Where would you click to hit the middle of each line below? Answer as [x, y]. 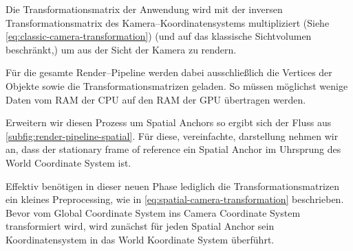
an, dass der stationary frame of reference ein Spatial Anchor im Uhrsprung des [173, 149]
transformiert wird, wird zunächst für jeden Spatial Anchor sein [140, 226]
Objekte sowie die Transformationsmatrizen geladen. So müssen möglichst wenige [177, 85]
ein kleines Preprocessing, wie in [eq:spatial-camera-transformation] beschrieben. [175, 199]
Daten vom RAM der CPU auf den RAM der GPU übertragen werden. [156, 99]
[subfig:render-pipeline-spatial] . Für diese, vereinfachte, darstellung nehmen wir [172, 135]
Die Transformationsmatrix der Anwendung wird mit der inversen [144, 9]
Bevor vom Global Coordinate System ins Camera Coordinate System [153, 212]
